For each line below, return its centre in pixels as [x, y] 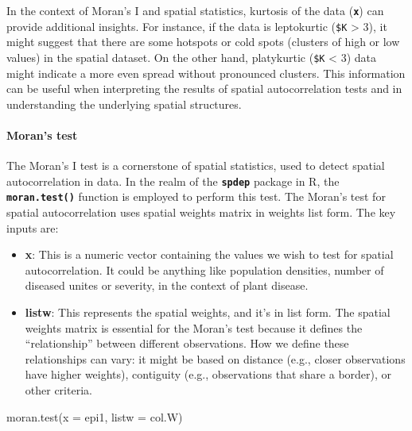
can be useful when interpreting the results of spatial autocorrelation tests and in [204, 89]
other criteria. [58, 389]
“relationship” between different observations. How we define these [187, 343]
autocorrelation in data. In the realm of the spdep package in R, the [173, 181]
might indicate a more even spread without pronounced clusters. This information [206, 73]
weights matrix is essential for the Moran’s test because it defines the [194, 327]
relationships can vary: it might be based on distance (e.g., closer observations [215, 358]
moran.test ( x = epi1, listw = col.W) [95, 416]
